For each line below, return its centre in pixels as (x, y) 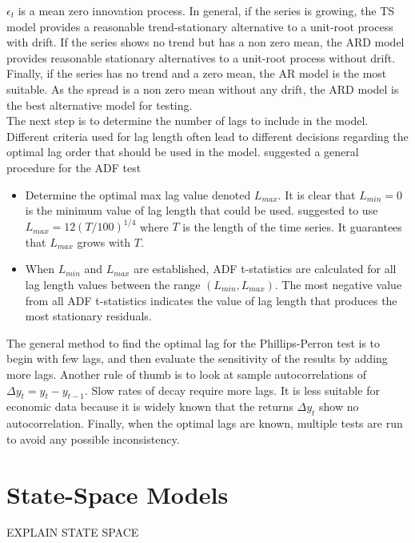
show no (339, 406)
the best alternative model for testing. (100, 105)
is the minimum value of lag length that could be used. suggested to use (202, 210)
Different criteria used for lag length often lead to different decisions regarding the (207, 136)
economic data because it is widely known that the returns (150, 406)
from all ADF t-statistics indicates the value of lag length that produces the (211, 300)
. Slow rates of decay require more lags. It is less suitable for (232, 390)
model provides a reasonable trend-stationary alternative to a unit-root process (200, 26)
